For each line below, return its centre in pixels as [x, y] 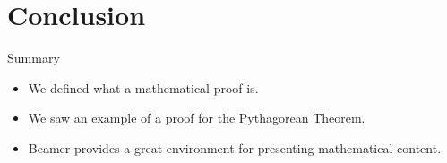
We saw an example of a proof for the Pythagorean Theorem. [197, 118]
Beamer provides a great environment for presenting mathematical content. [235, 147]
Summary [34, 58]
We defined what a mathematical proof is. [143, 87]
